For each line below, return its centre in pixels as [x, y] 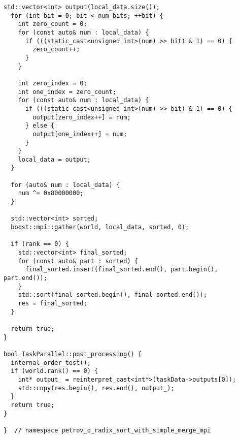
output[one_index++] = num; [80, 134]
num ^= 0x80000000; [51, 193]
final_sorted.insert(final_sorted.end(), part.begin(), [122, 270]
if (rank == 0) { [40, 244]
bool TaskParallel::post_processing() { [73, 354]
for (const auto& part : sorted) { [78, 261]
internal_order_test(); [51, 363]
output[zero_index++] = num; [82, 117]
